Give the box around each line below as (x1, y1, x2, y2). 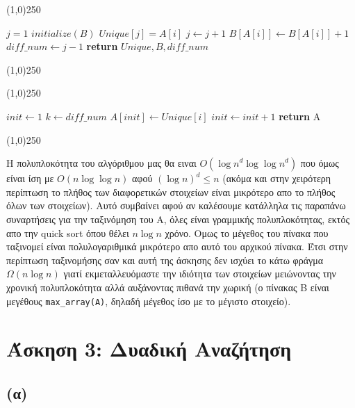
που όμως (300, 156, 339, 170)
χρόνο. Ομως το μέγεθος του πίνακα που (165, 225, 329, 240)
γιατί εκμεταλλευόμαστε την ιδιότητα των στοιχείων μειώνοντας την (63, 266, 336, 281)
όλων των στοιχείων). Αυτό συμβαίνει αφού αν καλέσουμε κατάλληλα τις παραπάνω (6, 198, 346, 213)
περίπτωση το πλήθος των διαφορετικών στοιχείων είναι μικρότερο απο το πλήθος (6, 184, 336, 199)
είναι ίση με (6, 171, 54, 186)
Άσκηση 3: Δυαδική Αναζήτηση (6, 334, 292, 363)
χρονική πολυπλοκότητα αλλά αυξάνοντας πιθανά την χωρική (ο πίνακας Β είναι (6, 279, 329, 294)
